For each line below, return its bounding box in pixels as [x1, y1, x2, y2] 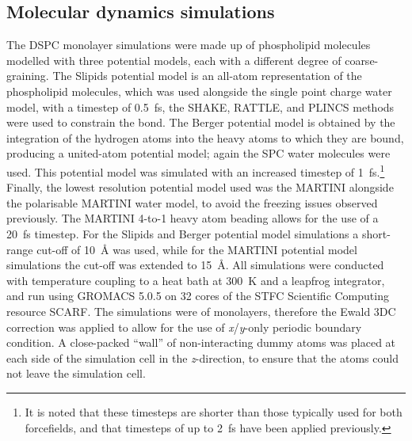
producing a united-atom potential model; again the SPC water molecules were [6, 145, 391, 162]
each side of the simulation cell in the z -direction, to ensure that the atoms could [6, 349, 399, 366]
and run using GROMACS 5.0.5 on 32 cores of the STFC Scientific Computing [6, 287, 389, 304]
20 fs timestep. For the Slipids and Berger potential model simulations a [6, 225, 359, 241]
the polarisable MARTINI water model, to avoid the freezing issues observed [6, 194, 378, 211]
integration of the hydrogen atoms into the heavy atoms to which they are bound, [6, 129, 404, 146]
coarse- [345, 51, 379, 68]
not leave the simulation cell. [6, 365, 146, 382]
